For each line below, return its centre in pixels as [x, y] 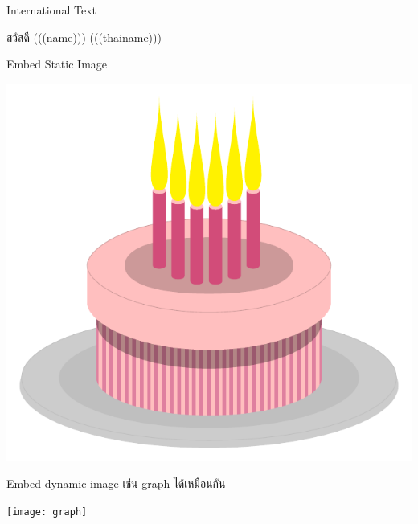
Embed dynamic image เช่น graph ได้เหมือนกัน [116, 483]
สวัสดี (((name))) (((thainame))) [84, 37]
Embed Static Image [57, 64]
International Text [52, 10]
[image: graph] [47, 512]
